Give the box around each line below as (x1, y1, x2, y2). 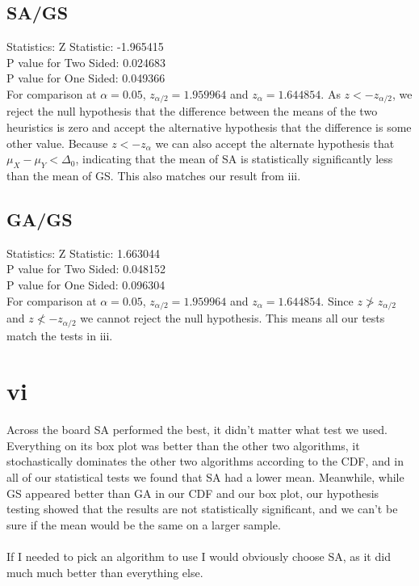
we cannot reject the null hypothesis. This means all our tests (80, 310, 385, 327)
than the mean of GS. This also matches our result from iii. (6, 167, 301, 184)
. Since (321, 292, 354, 309)
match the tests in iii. (6, 327, 113, 344)
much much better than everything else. (6, 563, 203, 580)
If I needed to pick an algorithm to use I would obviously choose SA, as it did (6, 547, 391, 564)
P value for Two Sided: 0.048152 (6, 260, 166, 277)
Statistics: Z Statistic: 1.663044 (6, 244, 161, 261)
